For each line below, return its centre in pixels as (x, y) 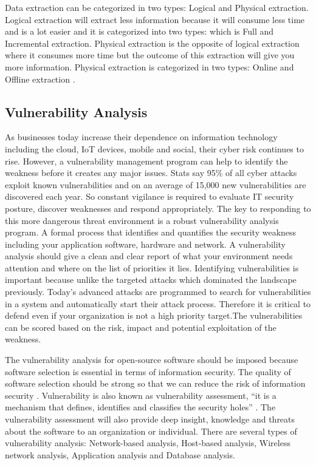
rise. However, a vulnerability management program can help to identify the (146, 161)
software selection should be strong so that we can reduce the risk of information (155, 383)
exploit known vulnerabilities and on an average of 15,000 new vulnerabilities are (156, 184)
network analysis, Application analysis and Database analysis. (120, 454)
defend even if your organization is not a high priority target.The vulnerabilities (154, 315)
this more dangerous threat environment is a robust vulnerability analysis (142, 220)
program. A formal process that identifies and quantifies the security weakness (151, 232)
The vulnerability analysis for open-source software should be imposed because (152, 360)
